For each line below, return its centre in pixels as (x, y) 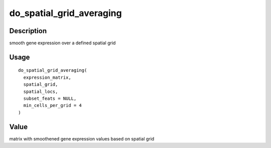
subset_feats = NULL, (50, 99)
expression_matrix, (47, 77)
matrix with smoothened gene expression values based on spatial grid (82, 138)
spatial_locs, (41, 91)
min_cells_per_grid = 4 (53, 106)
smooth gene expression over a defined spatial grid (62, 43)
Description (28, 31)
